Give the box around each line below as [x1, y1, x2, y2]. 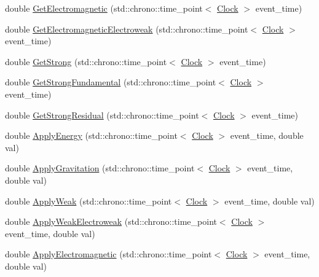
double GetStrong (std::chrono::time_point [5, 55, 167, 68]
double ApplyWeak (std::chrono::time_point [5, 194, 172, 207]
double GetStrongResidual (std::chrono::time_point [5, 108, 199, 121]
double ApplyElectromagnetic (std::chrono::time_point [5, 248, 212, 260]
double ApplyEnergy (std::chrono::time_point [5, 129, 178, 142]
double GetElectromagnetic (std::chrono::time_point [5, 2, 203, 14]
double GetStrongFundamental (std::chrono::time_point [5, 76, 216, 88]
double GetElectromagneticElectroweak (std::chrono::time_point [5, 22, 248, 35]
